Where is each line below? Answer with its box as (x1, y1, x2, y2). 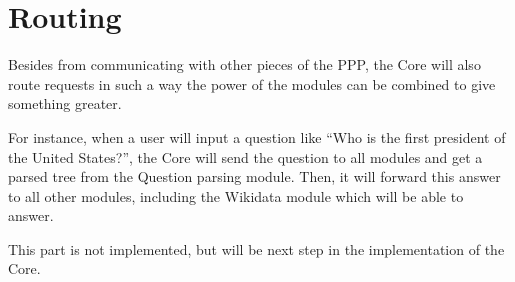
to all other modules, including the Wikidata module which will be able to (8, 185, 464, 206)
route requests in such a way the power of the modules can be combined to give (8, 73, 496, 94)
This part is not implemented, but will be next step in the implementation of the (8, 238, 505, 259)
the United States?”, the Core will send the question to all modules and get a (8, 146, 483, 167)
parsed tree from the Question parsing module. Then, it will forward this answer (8, 166, 501, 187)
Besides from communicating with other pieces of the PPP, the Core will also (8, 54, 481, 75)
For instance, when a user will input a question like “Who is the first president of (8, 126, 506, 147)
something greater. (8, 93, 122, 114)
